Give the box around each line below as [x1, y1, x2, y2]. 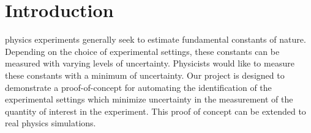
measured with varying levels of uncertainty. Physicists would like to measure [5, 57, 294, 70]
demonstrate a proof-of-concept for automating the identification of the [5, 81, 272, 93]
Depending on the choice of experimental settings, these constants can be [5, 45, 280, 57]
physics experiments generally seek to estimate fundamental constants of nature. [5, 33, 306, 46]
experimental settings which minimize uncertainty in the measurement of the [5, 93, 293, 106]
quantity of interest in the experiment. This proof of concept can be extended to [5, 104, 306, 117]
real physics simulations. [5, 117, 96, 129]
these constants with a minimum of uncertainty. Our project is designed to [5, 68, 285, 81]
